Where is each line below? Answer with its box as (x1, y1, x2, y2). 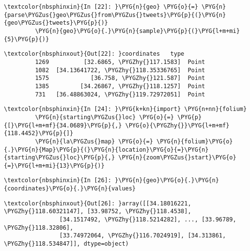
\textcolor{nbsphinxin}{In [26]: (4, 177, 111, 184)
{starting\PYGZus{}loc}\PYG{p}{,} (4, 154, 115, 161)
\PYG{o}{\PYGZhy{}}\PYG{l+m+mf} (125, 122, 230, 129)
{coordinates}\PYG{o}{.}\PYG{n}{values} (4, 185, 136, 192)
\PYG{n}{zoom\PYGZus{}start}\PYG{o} (118, 154, 236, 161)
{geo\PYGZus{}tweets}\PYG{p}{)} (4, 19, 108, 27)
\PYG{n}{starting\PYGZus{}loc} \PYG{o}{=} (35, 113, 174, 121)
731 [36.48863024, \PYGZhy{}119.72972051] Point (35, 91, 205, 98)
